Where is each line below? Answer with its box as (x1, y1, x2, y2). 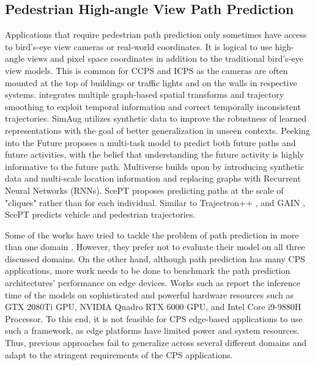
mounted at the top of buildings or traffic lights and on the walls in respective (5, 76, 297, 89)
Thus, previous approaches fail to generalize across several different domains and (5, 336, 307, 349)
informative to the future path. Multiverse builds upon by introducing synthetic (5, 160, 304, 172)
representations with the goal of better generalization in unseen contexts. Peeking (5, 124, 310, 136)
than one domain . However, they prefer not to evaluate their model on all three (5, 240, 305, 253)
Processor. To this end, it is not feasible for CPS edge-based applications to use (5, 312, 303, 325)
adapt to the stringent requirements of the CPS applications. (5, 348, 233, 361)
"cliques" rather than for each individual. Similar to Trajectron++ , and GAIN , (5, 196, 305, 208)
